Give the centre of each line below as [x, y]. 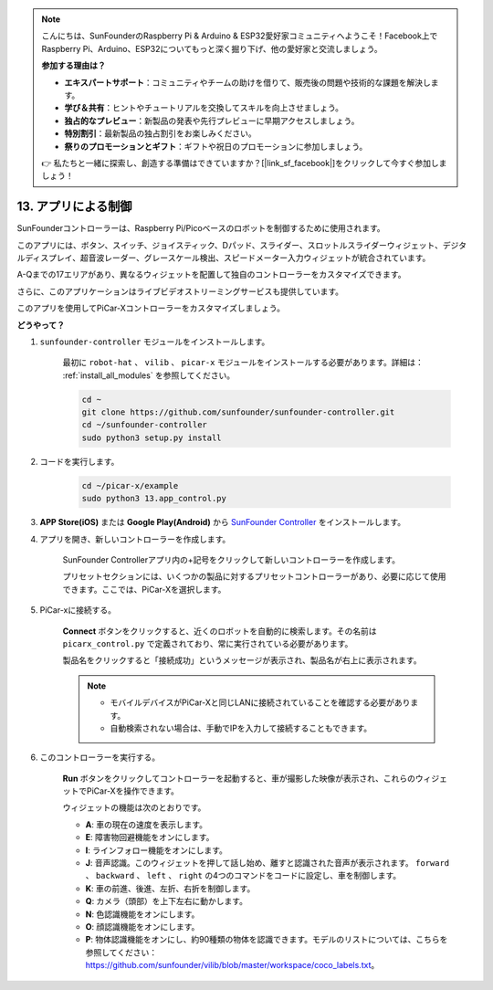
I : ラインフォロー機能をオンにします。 [157, 850]
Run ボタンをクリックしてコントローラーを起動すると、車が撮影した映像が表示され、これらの [239, 778]
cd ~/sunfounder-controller [144, 425]
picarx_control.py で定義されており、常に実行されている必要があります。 [208, 643]
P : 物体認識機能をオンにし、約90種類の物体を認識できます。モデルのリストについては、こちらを [267, 940]
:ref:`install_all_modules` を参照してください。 [149, 375]
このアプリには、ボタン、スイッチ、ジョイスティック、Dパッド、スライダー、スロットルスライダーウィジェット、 [230, 245]
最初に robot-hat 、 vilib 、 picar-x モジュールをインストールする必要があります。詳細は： [243, 363]
